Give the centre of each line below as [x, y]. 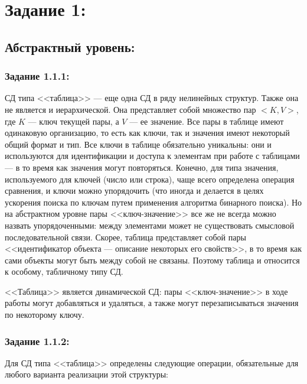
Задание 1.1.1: [37, 76]
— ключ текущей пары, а [74, 121]
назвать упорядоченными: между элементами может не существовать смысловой [150, 225]
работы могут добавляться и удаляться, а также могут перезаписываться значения [152, 303]
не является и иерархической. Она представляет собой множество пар [130, 109]
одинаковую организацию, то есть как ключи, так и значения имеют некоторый [147, 133]
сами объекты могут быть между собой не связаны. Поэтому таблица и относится [152, 260]
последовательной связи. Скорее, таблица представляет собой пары [125, 237]
